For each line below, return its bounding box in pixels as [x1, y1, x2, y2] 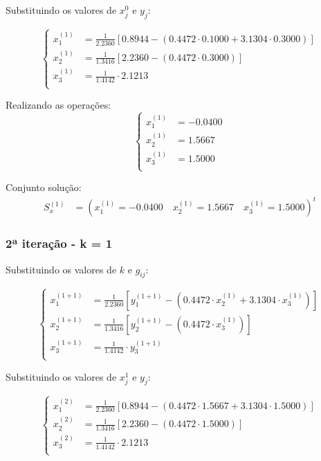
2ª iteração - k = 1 [6, 235, 113, 252]
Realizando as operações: [6, 98, 111, 112]
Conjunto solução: [6, 180, 82, 195]
